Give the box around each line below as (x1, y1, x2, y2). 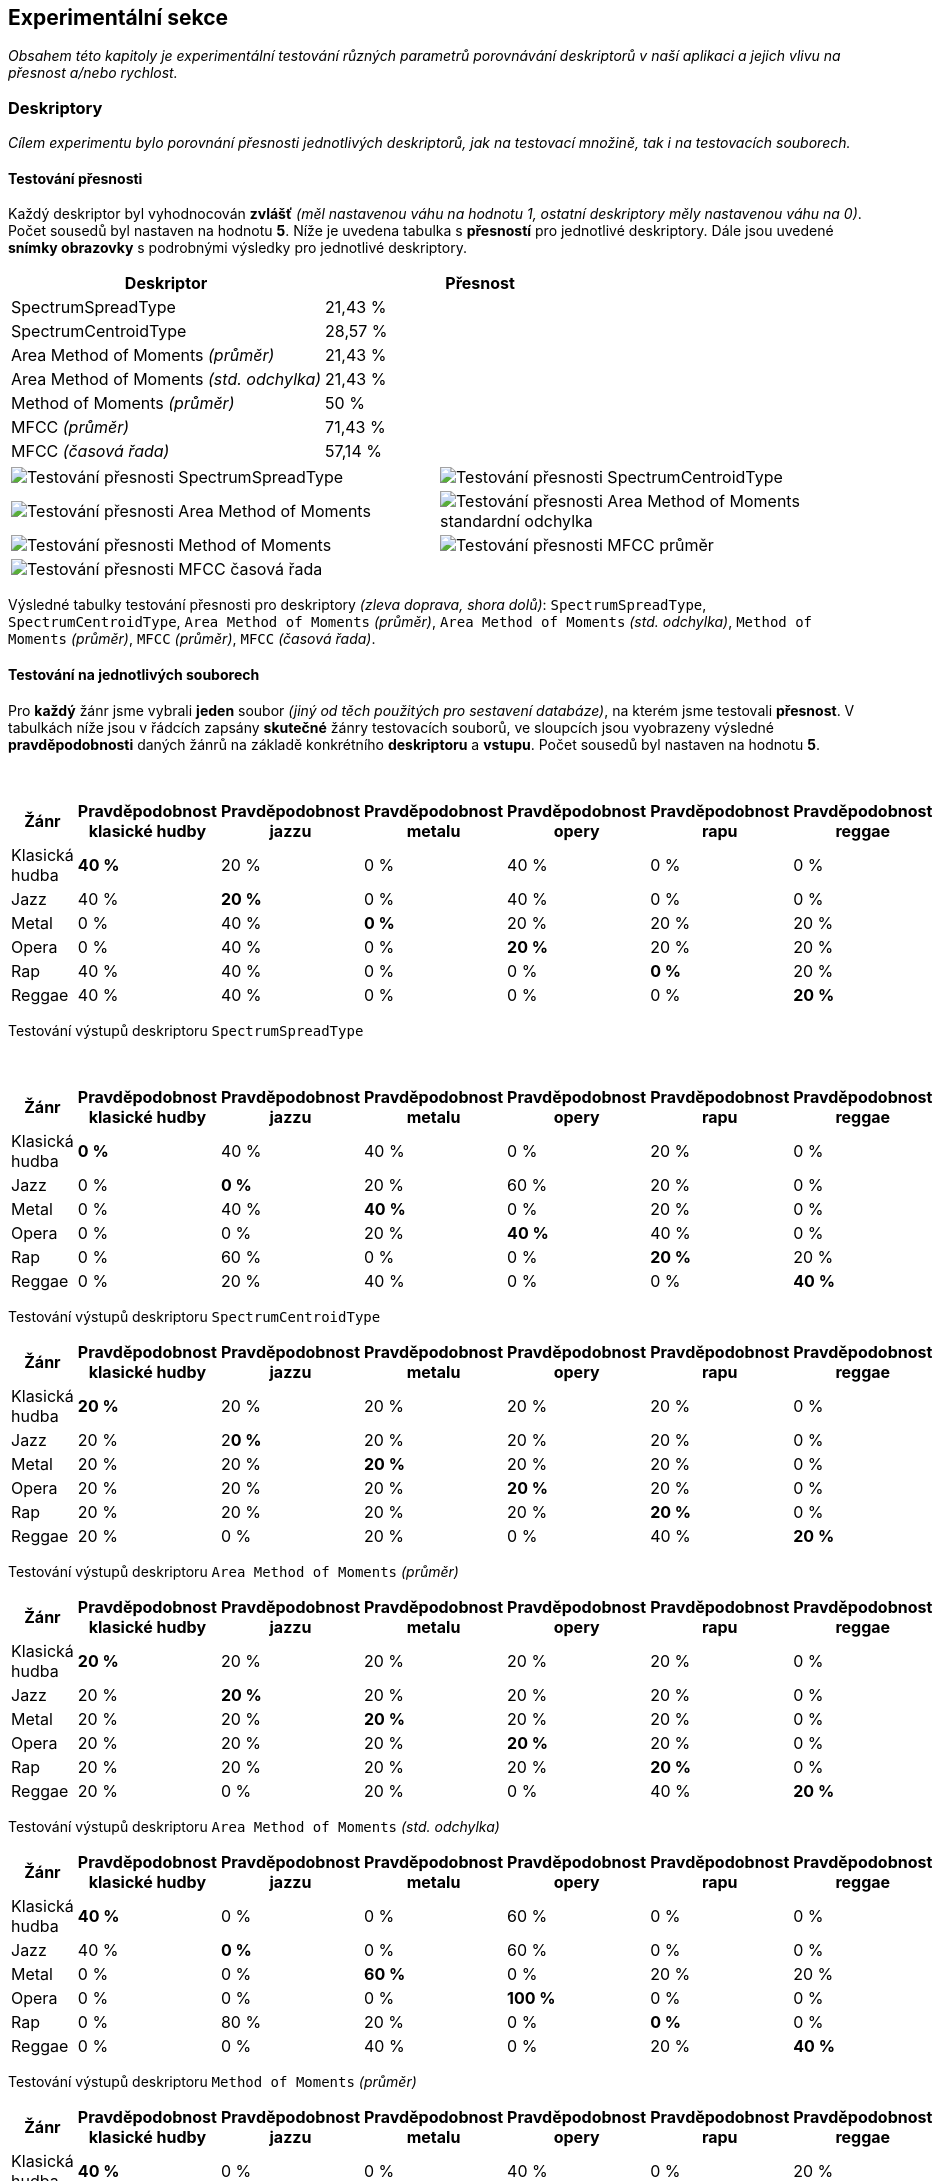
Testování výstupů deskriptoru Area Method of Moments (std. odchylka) (8, 1817, 500, 1835)
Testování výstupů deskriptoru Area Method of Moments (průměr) (8, 1562, 459, 1580)
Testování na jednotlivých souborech (8, 666, 260, 683)
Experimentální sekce (8, 5, 229, 30)
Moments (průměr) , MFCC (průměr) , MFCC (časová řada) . (8, 630, 376, 648)
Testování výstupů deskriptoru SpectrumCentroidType (8, 1307, 381, 1325)
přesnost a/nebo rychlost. (8, 64, 178, 82)
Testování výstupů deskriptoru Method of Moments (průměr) (8, 2072, 417, 2090)
